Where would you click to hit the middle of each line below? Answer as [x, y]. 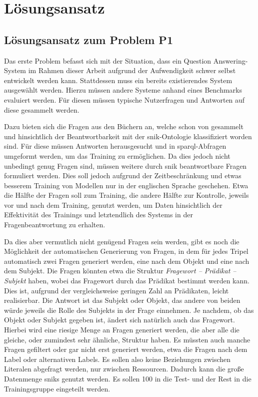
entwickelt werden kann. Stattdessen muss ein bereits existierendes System [118, 80]
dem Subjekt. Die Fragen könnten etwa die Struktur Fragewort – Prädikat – [120, 271]
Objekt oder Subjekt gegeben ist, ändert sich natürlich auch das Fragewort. [119, 320]
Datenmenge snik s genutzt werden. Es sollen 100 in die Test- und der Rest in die [128, 378]
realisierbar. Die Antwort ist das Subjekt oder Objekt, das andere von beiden [122, 300]
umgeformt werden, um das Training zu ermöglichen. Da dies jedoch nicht [117, 155]
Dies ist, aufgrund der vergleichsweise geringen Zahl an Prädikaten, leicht [116, 290]
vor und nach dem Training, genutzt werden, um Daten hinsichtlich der [113, 205]
